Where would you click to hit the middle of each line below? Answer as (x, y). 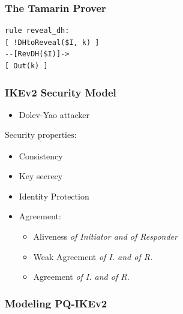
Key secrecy (41, 176)
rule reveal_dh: (37, 31)
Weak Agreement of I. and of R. (93, 256)
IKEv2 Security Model (61, 92)
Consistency (41, 156)
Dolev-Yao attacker (54, 114)
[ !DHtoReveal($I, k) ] (52, 42)
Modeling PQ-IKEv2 (56, 303)
